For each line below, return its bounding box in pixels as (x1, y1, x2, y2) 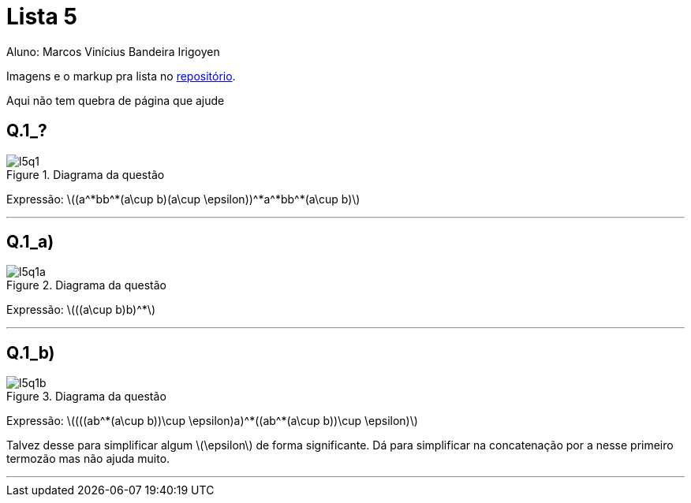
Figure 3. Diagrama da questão (6, 389, 166, 404)
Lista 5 (6, 3, 77, 30)
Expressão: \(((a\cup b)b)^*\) (6, 303, 155, 317)
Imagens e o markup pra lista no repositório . (6, 69, 236, 83)
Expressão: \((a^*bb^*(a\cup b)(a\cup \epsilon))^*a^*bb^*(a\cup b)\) (6, 192, 360, 206)
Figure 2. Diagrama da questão (6, 278, 166, 292)
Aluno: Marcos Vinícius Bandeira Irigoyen (6, 44, 220, 58)
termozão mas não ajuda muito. (6, 452, 170, 466)
